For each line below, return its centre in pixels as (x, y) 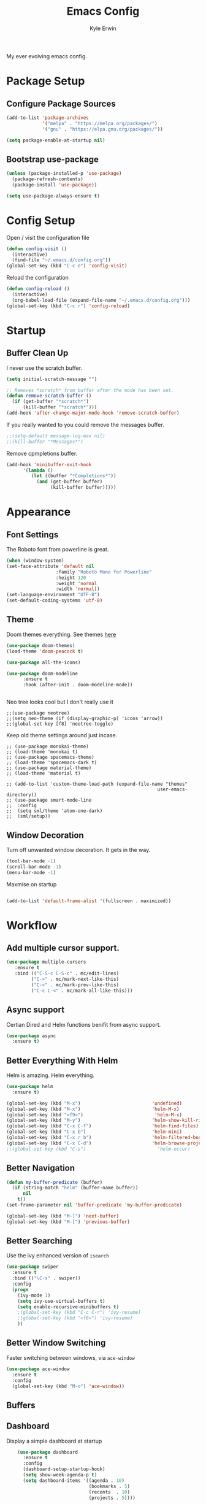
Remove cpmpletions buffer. (42, 453)
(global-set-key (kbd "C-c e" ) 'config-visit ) (67, 266)
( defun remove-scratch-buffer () (49, 396)
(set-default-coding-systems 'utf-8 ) (55, 600)
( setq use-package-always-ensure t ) (53, 196)
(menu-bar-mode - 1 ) (31, 872)
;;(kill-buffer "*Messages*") (45, 442)
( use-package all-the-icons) (44, 662)
